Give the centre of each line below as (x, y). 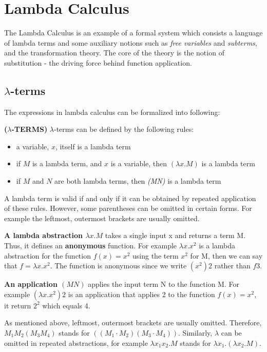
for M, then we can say (226, 255)
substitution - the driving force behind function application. (98, 62)
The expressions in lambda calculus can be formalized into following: (112, 112)
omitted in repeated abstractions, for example (76, 343)
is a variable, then (139, 163)
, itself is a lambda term (93, 146)
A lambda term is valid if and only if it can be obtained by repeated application (130, 198)
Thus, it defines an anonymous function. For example (91, 246)
